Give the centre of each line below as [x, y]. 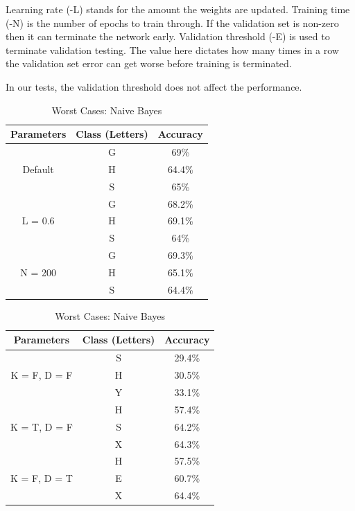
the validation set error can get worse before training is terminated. [149, 63]
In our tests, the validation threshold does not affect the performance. [154, 86]
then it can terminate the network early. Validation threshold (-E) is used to [168, 36]
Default [38, 169]
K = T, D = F [42, 426]
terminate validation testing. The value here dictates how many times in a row [172, 50]
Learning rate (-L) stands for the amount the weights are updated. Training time [178, 9]
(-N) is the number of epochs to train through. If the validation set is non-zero [172, 23]
